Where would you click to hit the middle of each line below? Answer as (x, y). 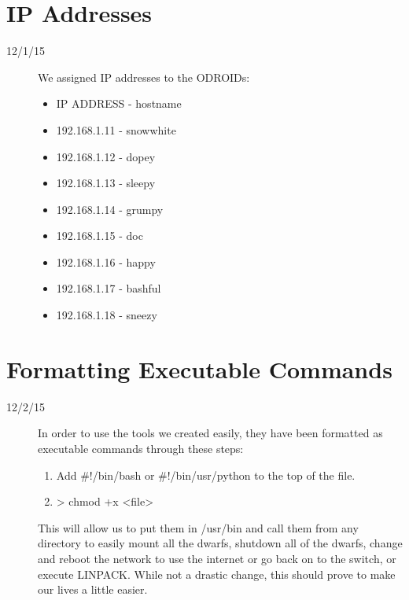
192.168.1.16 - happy (106, 261)
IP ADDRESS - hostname (119, 103)
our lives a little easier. (93, 589)
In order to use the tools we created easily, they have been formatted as (210, 433)
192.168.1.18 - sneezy (107, 315)
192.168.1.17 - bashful (109, 288)
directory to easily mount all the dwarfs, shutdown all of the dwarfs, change (220, 543)
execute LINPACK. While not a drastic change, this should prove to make (217, 574)
